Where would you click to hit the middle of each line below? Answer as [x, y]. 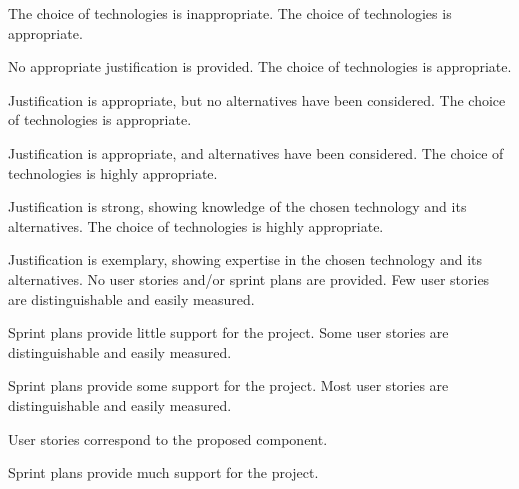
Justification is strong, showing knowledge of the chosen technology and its [237, 206]
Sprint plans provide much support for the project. [163, 472]
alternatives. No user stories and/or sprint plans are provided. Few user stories [249, 278]
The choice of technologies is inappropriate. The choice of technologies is [230, 13]
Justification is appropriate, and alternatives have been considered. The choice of [256, 152]
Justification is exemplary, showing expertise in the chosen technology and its [245, 259]
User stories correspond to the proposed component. [168, 438]
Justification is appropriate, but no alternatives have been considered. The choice [257, 99]
